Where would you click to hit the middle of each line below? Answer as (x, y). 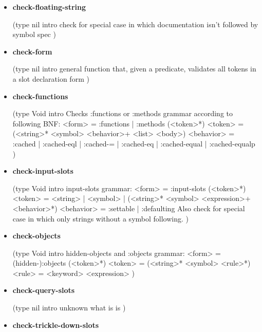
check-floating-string (49, 7)
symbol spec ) (34, 34)
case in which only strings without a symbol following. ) (100, 218)
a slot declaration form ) (51, 78)
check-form (32, 51)
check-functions (40, 96)
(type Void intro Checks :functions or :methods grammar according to (123, 113)
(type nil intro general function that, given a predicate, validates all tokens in (134, 69)
